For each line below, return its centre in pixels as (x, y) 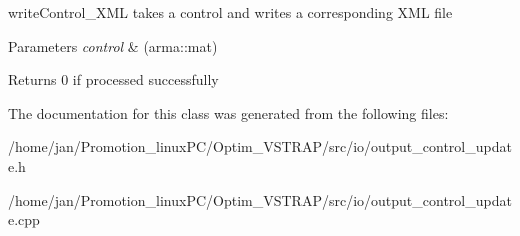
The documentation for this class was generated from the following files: (228, 112)
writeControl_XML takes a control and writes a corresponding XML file (230, 12)
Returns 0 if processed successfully (113, 79)
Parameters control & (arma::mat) (113, 45)
